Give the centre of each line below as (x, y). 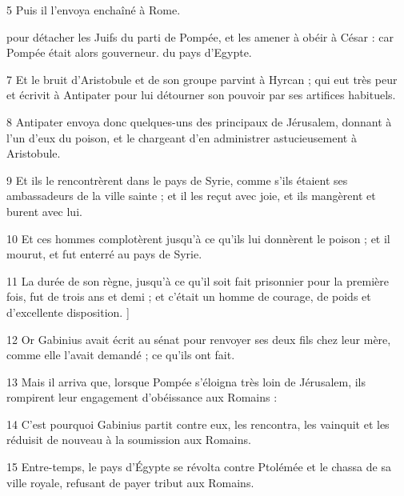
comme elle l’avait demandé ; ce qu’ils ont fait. (121, 355)
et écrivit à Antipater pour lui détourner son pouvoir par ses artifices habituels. (201, 95)
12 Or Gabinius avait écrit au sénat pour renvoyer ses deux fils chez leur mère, (199, 339)
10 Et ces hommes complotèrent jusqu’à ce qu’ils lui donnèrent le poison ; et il (198, 238)
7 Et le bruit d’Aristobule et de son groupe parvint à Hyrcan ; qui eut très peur (202, 79)
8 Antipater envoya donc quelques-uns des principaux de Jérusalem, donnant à (199, 121)
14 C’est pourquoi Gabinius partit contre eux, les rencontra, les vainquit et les (198, 424)
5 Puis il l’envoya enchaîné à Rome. (94, 10)
